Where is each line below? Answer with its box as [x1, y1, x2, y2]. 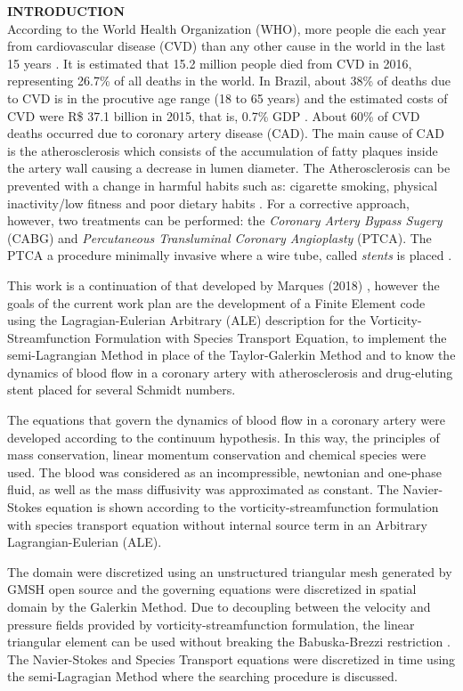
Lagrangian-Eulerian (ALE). [7, 532, 162, 551]
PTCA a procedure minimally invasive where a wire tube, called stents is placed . [7, 246, 452, 264]
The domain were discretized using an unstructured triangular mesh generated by [7, 562, 452, 581]
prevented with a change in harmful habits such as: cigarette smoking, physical [7, 175, 438, 194]
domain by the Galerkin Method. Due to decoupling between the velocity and [7, 598, 431, 615]
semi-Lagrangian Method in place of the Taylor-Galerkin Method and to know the [7, 345, 456, 364]
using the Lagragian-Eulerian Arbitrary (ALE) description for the [7, 311, 366, 329]
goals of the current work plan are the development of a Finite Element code [7, 293, 426, 312]
